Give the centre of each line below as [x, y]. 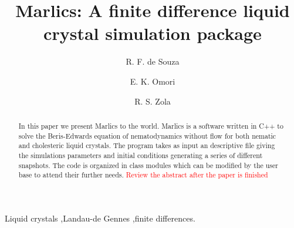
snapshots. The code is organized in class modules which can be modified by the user [148, 165]
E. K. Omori [153, 81]
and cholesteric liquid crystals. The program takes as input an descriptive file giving [147, 145]
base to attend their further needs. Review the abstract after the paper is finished [143, 175]
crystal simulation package [153, 33]
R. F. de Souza [153, 61]
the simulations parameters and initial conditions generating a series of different [141, 155]
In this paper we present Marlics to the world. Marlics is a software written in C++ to [151, 125]
